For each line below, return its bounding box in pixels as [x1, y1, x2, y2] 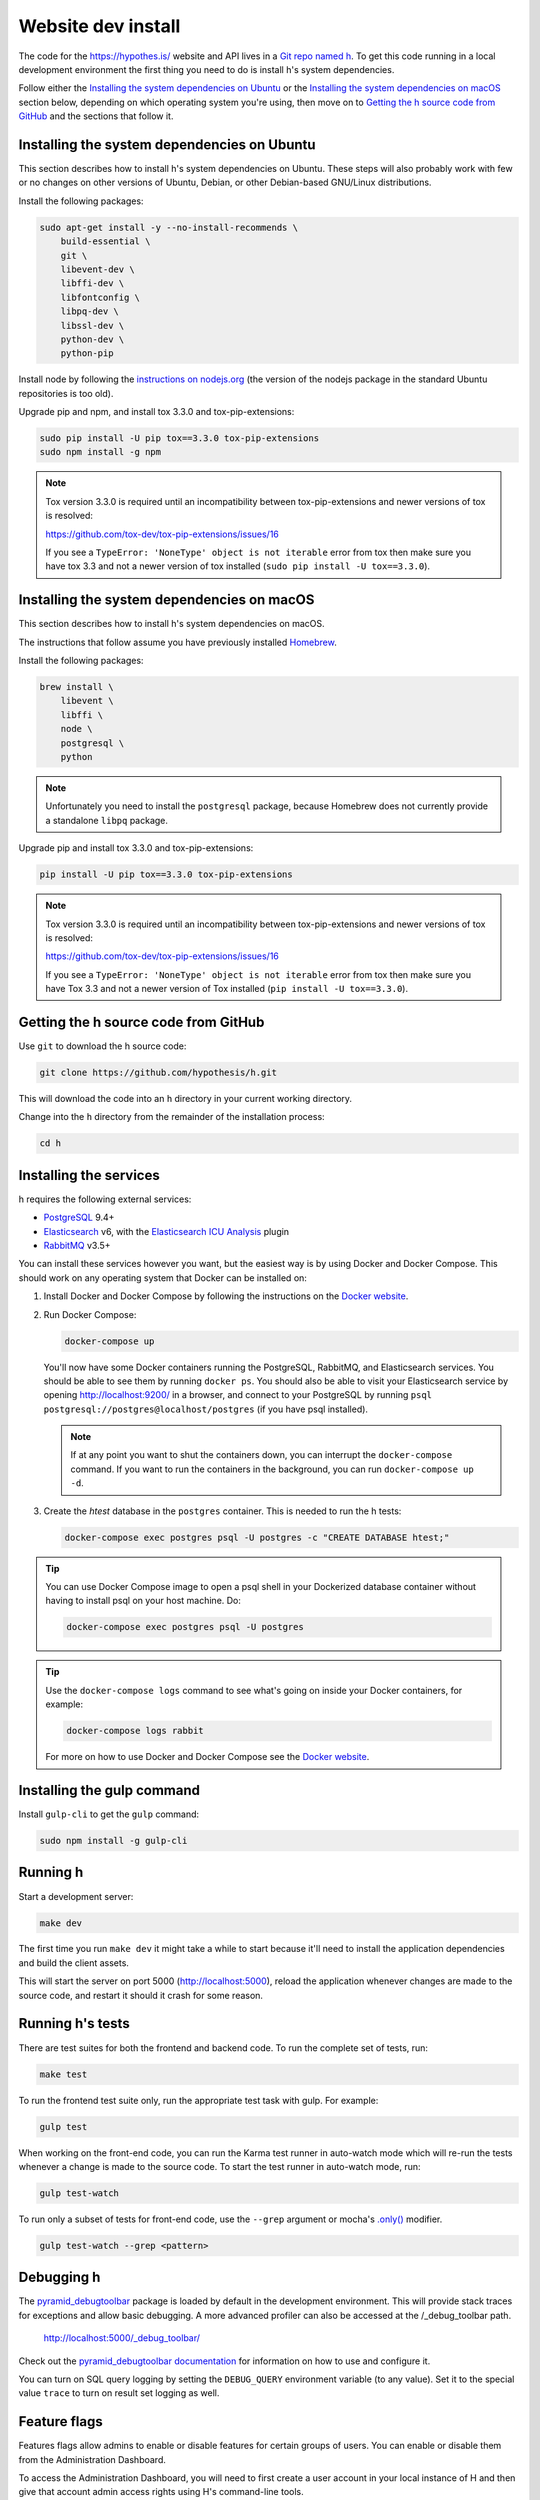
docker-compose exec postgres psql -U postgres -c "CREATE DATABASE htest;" [64, 1531, 450, 1543]
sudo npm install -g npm [39, 446, 162, 458]
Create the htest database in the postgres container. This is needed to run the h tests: [43, 1505, 402, 1517]
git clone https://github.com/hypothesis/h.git [39, 1066, 277, 1078]
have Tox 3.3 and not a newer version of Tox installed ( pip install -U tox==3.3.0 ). [45, 983, 409, 995]
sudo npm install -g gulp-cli [39, 1835, 188, 1847]
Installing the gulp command [18, 1781, 200, 1799]
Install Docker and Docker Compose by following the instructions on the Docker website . [43, 1290, 409, 1302]
